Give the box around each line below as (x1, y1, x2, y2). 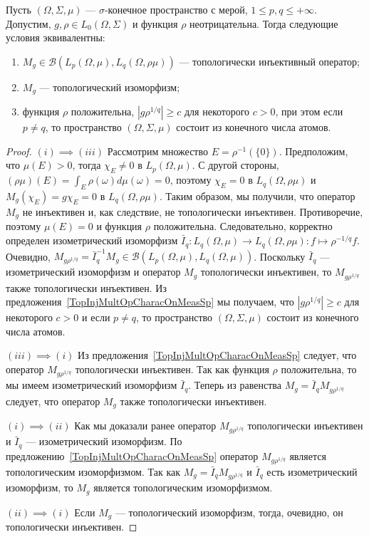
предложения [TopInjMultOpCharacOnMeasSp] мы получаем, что (6, 294, 294, 309)
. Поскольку (254, 249, 306, 264)
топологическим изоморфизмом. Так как (6, 464, 181, 479)
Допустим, (6, 16, 51, 31)
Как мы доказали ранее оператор (74, 418, 217, 432)
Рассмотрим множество (107, 143, 208, 158)
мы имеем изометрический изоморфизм (6, 377, 177, 392)
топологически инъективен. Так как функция (75, 362, 269, 377)
